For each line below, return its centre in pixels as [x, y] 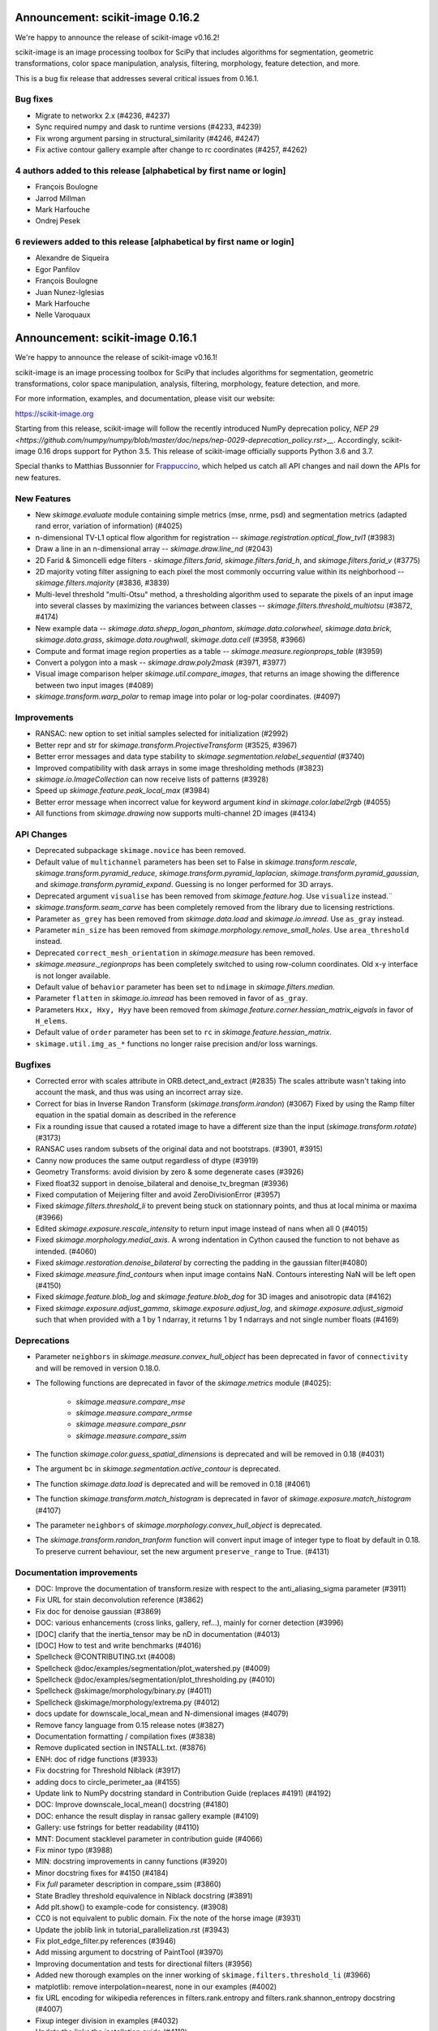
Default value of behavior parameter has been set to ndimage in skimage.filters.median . [185, 986]
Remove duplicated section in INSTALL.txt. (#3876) [121, 1747]
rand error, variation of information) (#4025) [109, 526]
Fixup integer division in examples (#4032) [107, 2020]
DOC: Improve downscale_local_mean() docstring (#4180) [132, 1804]
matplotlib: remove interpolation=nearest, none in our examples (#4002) [156, 1986]
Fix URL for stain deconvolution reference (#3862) [120, 1600]
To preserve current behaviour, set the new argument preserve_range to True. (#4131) [182, 1551]
